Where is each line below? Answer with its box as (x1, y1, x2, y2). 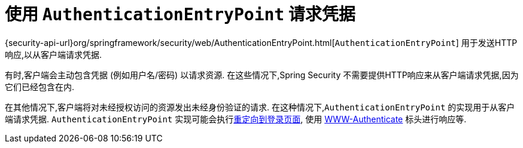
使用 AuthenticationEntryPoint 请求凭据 (5, 4, 355, 24)
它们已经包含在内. (5, 81, 75, 92)
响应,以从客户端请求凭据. (5, 49, 102, 60)
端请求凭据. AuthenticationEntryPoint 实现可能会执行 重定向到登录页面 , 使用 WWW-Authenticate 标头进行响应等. (5, 113, 467, 124)
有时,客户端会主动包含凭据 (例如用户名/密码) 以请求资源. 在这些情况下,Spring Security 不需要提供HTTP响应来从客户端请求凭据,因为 (5, 69, 519, 80)
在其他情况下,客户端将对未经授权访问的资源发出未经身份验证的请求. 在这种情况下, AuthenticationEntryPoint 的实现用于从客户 (5, 101, 515, 112)
